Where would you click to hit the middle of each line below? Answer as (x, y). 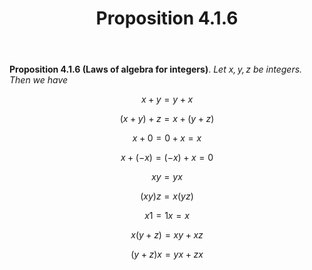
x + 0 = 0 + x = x (167, 138)
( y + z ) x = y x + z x (167, 254)
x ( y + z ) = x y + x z (167, 235)
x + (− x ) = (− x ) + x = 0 (167, 158)
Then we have (39, 80)
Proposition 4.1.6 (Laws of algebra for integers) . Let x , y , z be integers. (156, 69)
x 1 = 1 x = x (167, 216)
